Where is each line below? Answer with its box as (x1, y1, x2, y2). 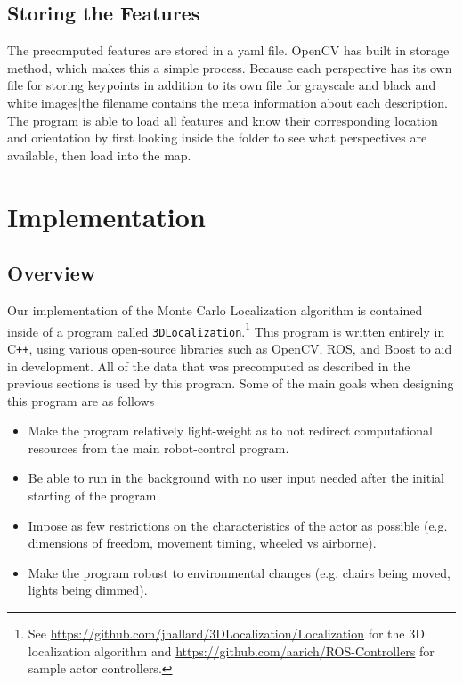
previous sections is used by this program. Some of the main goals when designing (7, 374, 454, 393)
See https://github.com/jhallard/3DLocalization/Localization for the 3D (28, 624, 425, 643)
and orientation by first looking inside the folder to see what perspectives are (7, 128, 427, 147)
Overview (7, 259, 96, 287)
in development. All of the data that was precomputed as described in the (7, 356, 410, 375)
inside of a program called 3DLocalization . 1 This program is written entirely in (7, 319, 445, 340)
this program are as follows (7, 391, 155, 410)
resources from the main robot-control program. (28, 438, 289, 457)
